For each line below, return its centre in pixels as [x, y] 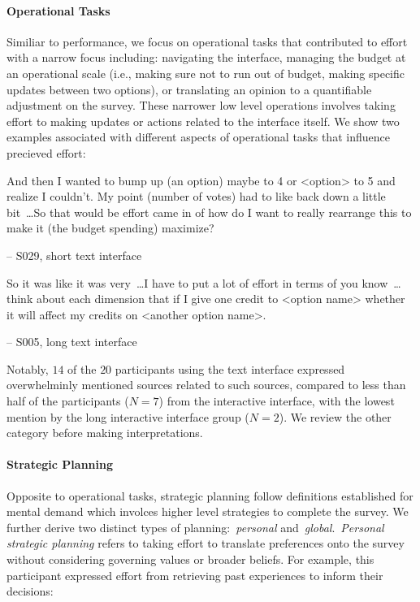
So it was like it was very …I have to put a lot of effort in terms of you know [197, 282]
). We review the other [335, 416]
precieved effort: [46, 152]
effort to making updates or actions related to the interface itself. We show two [203, 121]
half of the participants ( [68, 401]
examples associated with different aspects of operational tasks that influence [198, 137]
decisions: [30, 591]
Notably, [28, 368]
